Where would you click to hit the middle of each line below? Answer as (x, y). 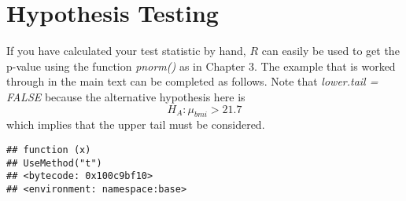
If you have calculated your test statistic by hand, (126, 51)
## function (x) (49, 150)
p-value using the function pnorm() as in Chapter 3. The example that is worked (201, 66)
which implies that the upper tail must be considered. (136, 124)
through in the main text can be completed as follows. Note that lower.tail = (192, 81)
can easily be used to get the (330, 51)
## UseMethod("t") (54, 163)
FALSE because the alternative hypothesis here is (126, 96)
